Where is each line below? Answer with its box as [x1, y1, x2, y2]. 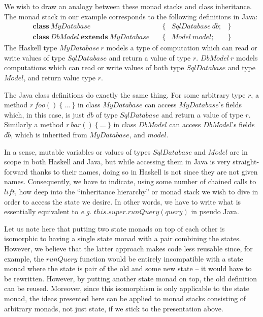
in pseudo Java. [191, 206, 239, 217]
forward [4, 166, 28, 177]
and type [227, 62, 255, 73]
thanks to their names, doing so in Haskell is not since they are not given [30, 166, 258, 177]
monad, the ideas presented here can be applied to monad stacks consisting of [4, 293, 246, 303]
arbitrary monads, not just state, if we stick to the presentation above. [4, 303, 223, 313]
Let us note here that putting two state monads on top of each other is [4, 223, 225, 234]
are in [229, 146, 248, 157]
